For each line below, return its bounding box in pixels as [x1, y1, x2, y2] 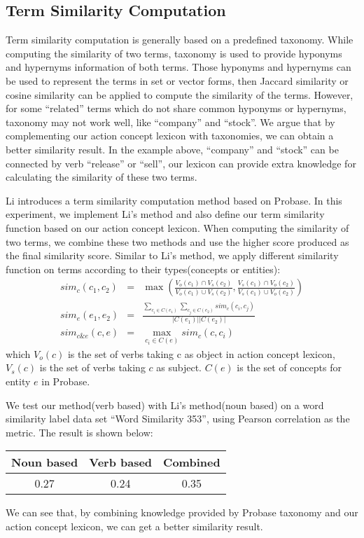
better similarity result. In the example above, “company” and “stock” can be [6, 142, 339, 156]
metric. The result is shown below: [6, 425, 153, 439]
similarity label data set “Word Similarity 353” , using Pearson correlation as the [6, 411, 350, 426]
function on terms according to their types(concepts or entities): [6, 261, 281, 276]
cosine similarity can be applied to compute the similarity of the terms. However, [6, 87, 353, 102]
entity [6, 373, 31, 388]
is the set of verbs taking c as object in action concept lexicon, [67, 346, 335, 361]
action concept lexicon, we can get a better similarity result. [6, 518, 263, 533]
